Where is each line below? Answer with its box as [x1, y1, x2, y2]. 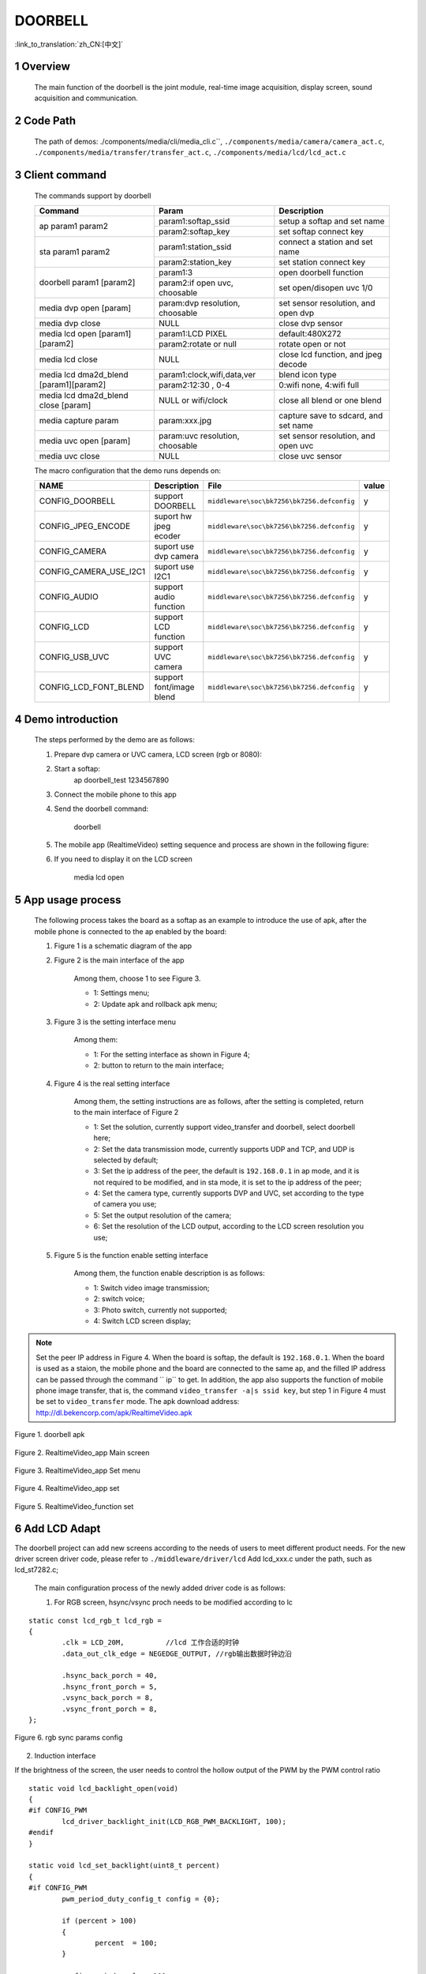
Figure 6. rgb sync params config [14, 1733, 123, 1743]
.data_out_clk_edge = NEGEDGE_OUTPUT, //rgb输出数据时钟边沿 [62, 1649, 292, 1658]
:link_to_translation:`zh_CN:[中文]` [14, 39, 124, 49]
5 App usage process [14, 893, 121, 906]
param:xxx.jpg [158, 415, 212, 426]
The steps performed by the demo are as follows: [34, 735, 195, 745]
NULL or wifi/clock [158, 395, 228, 406]
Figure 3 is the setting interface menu [54, 1017, 177, 1026]
